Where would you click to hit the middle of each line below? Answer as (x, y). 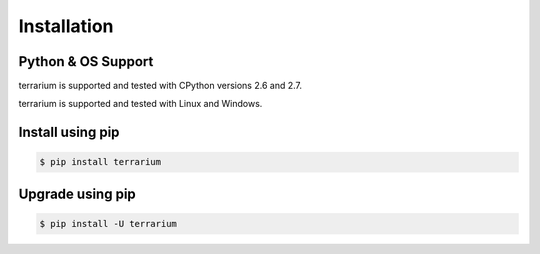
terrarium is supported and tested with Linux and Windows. (140, 104)
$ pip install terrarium (100, 162)
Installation (66, 26)
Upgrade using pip (77, 193)
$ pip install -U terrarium (108, 224)
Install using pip (69, 132)
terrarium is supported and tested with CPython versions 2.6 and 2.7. (160, 86)
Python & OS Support (86, 61)
